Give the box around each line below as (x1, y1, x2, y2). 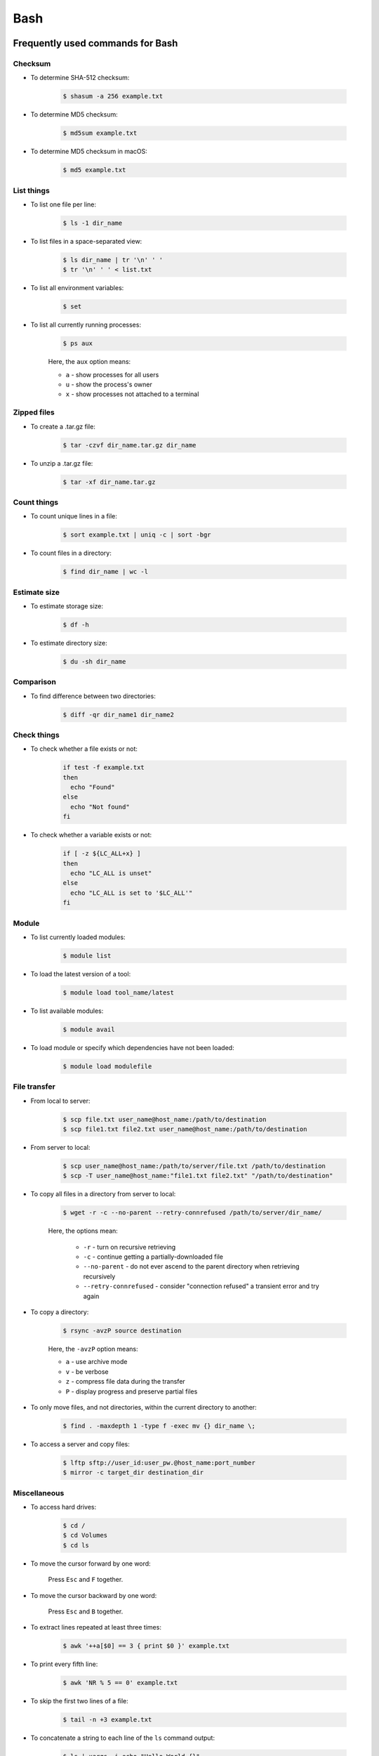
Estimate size (13, 587, 60, 597)
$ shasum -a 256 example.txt (62, 92, 164, 100)
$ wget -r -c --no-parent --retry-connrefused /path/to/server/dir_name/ (62, 1209, 322, 1217)
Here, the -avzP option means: (48, 1344, 138, 1353)
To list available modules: (30, 1007, 104, 1015)
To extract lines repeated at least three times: (30, 1623, 161, 1632)
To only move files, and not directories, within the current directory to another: (30, 1403, 257, 1411)
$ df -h (62, 620, 89, 629)
